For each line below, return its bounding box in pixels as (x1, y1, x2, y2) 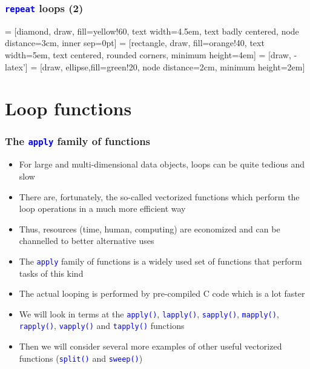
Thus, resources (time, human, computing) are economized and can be (19, 222, 280, 235)
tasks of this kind (19, 266, 84, 279)
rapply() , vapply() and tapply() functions (19, 319, 185, 332)
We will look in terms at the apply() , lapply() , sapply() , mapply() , (19, 307, 279, 320)
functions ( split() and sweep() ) (19, 351, 143, 364)
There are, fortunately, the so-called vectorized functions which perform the (19, 190, 300, 203)
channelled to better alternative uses (19, 234, 154, 247)
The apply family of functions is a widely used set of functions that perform (19, 254, 302, 267)
